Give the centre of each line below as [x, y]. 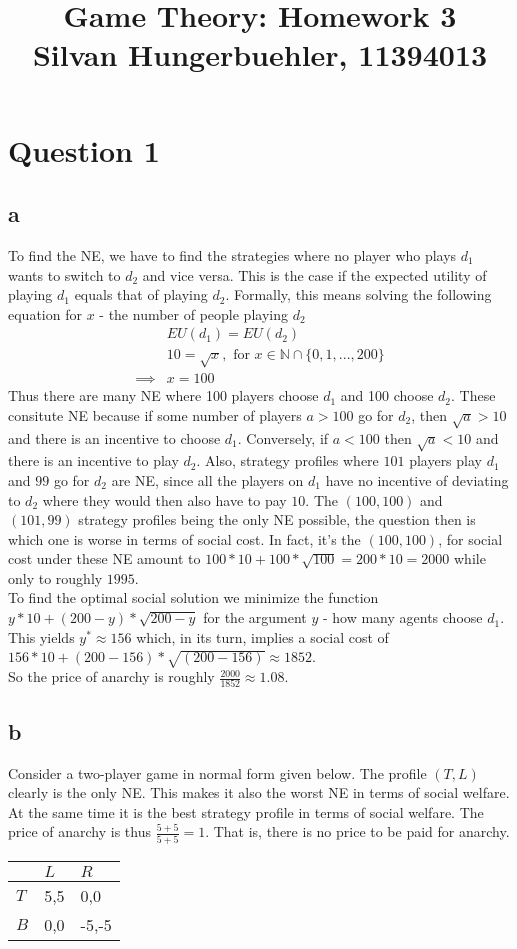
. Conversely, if [283, 437]
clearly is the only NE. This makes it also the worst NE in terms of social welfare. [259, 792]
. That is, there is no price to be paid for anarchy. [357, 831]
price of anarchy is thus [79, 831]
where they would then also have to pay [164, 499]
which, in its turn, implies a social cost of [262, 636]
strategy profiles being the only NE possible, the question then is [277, 519]
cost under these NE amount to [104, 558]
